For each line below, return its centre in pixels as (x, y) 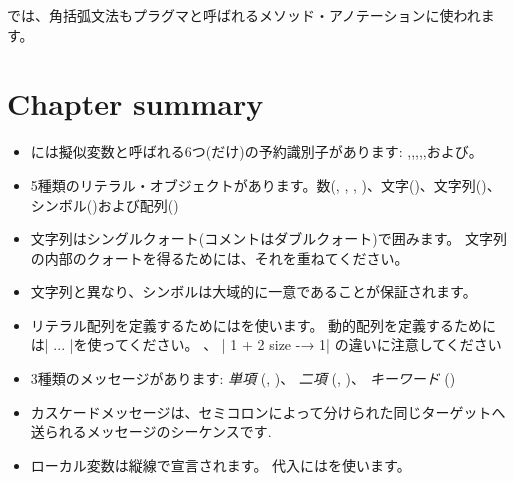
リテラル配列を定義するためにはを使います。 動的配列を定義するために (263, 324)
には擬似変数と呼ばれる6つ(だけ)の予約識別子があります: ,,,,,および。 (256, 151)
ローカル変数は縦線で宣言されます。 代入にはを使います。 (220, 464)
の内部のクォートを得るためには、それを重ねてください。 (219, 257)
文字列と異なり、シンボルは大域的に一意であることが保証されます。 (253, 291)
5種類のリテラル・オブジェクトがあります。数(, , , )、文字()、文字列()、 (265, 184)
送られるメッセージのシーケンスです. (151, 431)
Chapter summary (135, 103)
